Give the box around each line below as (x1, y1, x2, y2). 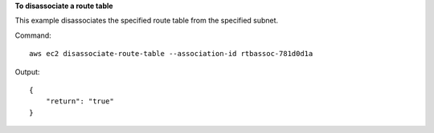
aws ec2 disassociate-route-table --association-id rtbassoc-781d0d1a (29, 49, 313, 58)
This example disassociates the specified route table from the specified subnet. (14, 16, 279, 26)
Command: (14, 30, 51, 40)
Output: (14, 66, 40, 76)
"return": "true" (45, 97, 114, 106)
